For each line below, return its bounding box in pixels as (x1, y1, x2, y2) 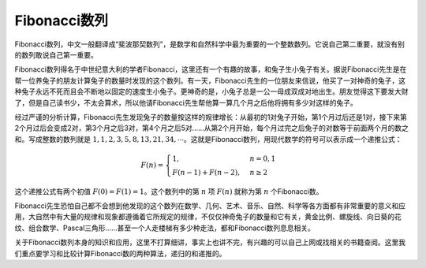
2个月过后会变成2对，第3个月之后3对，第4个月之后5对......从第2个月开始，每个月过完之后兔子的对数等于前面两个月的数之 (14, 123, 409, 133)
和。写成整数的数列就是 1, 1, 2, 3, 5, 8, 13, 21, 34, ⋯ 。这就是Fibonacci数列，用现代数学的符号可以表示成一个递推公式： (14, 134, 402, 143)
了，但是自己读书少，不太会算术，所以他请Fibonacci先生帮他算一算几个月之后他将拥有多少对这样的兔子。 (14, 98, 358, 107)
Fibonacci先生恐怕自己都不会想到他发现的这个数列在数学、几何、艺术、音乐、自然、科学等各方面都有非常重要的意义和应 (14, 201, 406, 210)
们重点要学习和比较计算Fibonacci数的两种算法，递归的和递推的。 (14, 248, 226, 258)
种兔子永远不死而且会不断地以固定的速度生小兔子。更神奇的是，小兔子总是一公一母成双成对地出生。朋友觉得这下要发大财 (14, 87, 409, 96)
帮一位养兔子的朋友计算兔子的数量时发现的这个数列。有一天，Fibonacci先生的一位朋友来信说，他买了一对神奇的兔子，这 (14, 76, 406, 85)
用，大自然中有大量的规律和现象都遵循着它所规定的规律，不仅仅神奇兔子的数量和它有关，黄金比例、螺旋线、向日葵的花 (14, 212, 402, 221)
